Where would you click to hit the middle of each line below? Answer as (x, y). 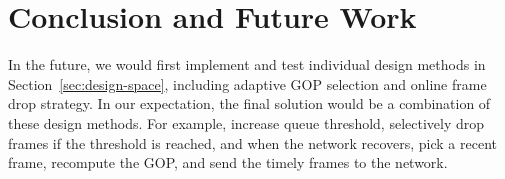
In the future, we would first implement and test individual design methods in (247, 64)
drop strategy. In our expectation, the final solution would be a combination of (249, 103)
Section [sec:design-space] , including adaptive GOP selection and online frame (247, 83)
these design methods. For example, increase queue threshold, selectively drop (246, 122)
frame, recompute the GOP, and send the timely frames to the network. (228, 162)
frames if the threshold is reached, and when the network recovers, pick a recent (252, 142)
